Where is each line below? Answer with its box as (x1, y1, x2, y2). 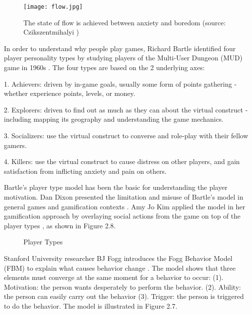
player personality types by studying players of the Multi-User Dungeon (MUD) (4, 53, 243, 63)
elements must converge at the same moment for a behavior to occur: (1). (4, 272, 224, 282)
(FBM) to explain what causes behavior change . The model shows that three (4, 262, 236, 273)
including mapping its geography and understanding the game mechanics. (4, 114, 224, 124)
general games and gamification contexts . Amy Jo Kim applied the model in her (4, 201, 246, 211)
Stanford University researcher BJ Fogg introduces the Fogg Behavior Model (4, 253, 233, 263)
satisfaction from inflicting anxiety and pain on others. (4, 166, 167, 176)
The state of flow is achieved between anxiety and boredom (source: (23, 17, 226, 27)
